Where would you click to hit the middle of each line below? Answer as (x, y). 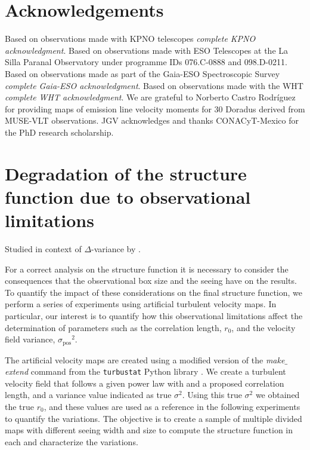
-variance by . (116, 248)
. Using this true (212, 395)
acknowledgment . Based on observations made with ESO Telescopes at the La (147, 50)
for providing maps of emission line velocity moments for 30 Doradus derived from (155, 108)
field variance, (30, 339)
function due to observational (128, 196)
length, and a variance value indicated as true (88, 395)
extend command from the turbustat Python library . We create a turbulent (145, 371)
